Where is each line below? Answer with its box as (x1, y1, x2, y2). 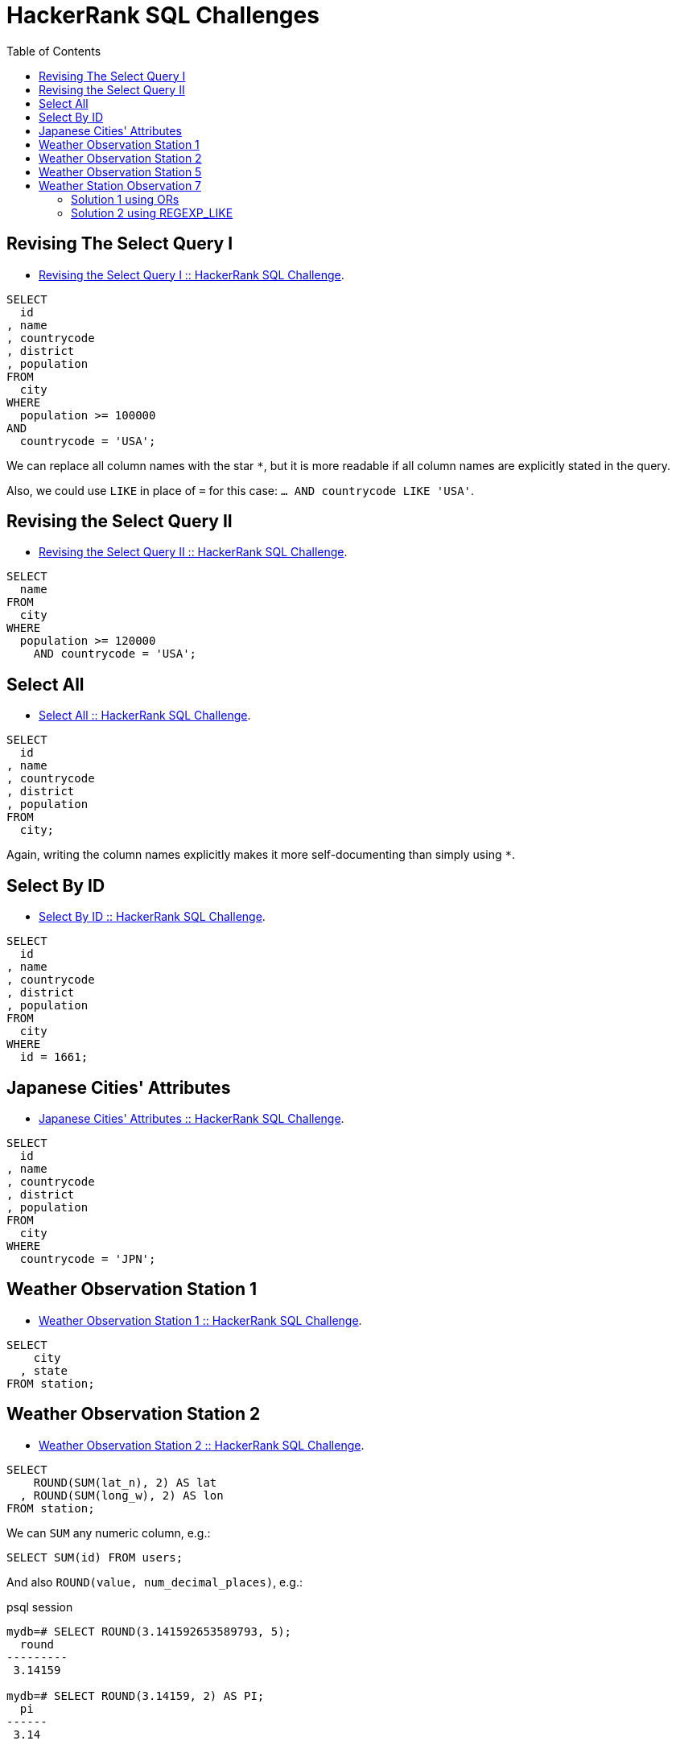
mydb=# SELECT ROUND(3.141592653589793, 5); (6, 1624, 292, 1638)
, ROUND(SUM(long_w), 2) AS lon (19, 1488, 224, 1502)
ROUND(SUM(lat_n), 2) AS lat (33, 1475, 217, 1489)
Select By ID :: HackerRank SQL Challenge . (39, 910, 266, 924)
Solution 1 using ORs (71, 192, 179, 206)
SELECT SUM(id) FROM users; (6, 1550, 183, 1564)
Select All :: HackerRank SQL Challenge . (39, 708, 251, 723)
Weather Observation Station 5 (39, 164, 202, 179)
